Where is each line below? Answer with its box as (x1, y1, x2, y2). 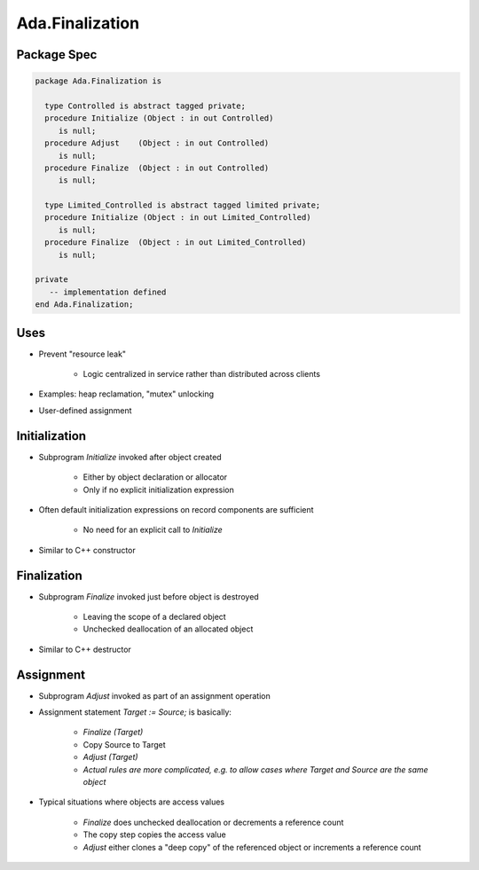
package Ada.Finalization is (35, 76, 162, 86)
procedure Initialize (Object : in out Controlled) (44, 114, 274, 123)
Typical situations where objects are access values (38, 796, 225, 807)
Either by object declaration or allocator (82, 472, 228, 482)
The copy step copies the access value (82, 829, 226, 840)
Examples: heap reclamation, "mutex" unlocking (38, 388, 215, 399)
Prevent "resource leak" (38, 349, 127, 359)
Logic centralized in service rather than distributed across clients (82, 369, 321, 380)
